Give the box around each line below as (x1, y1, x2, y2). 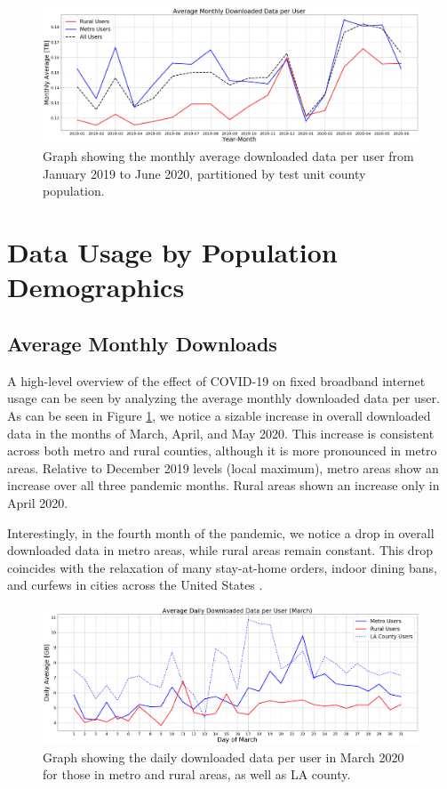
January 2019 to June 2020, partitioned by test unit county (43, 164, 366, 182)
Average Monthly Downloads (7, 329, 277, 357)
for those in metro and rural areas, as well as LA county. (43, 765, 351, 784)
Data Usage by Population (7, 234, 338, 270)
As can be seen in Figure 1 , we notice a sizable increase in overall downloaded (7, 406, 431, 424)
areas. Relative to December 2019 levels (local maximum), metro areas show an (7, 458, 439, 477)
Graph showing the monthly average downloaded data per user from (43, 147, 414, 165)
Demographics (7, 269, 185, 305)
